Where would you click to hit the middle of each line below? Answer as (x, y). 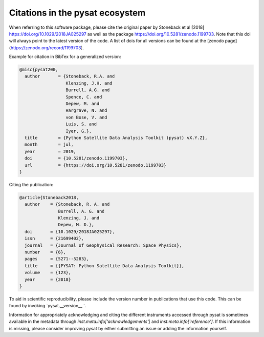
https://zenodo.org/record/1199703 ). (47, 48)
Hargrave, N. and (87, 110)
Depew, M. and (83, 104)
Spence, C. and (84, 97)
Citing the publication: (31, 184)
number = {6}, (45, 252)
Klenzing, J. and (79, 218)
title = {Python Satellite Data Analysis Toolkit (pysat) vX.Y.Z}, (116, 138)
